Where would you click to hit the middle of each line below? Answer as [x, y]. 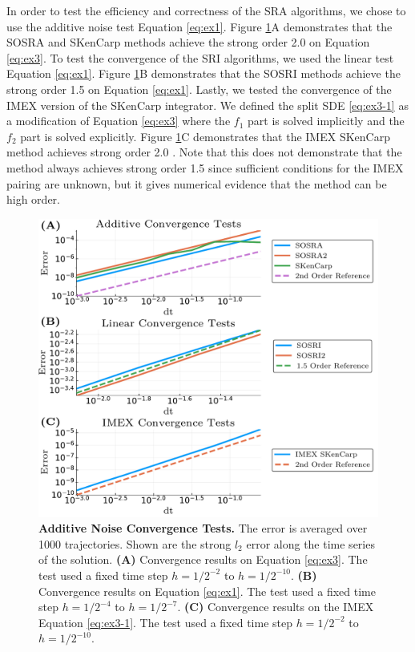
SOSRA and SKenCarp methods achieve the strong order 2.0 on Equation [188, 42]
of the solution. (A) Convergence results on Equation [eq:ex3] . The [203, 559]
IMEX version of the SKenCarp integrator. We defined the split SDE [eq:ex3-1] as [207, 105]
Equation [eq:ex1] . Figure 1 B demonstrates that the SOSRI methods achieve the [203, 73]
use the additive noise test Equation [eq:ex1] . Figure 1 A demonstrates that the [199, 26]
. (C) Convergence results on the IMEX [276, 607]
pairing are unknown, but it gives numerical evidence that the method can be [197, 183]
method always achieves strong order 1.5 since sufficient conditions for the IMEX [205, 167]
